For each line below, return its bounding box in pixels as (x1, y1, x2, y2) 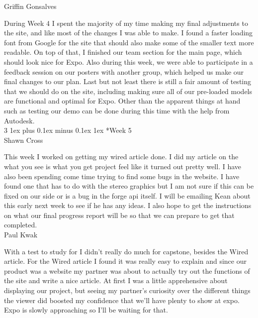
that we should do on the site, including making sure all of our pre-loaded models (4, 86, 252, 96)
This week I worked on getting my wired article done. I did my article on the (4, 151, 239, 162)
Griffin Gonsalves (4, 1, 57, 11)
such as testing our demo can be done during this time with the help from (4, 105, 230, 115)
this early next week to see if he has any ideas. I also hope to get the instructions (4, 200, 252, 211)
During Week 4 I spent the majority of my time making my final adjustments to (4, 17, 248, 28)
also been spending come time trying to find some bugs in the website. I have (4, 171, 240, 181)
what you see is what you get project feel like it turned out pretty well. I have (4, 161, 242, 171)
